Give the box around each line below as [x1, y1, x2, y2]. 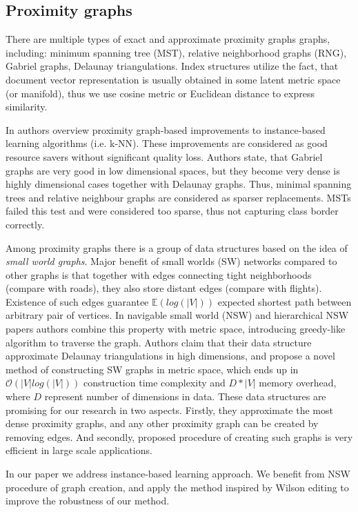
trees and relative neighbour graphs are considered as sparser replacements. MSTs [6, 190, 351, 204]
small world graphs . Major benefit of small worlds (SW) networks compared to [6, 254, 337, 268]
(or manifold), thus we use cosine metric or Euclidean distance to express [6, 86, 315, 100]
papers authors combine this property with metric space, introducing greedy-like [6, 322, 346, 336]
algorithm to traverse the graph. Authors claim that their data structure [6, 335, 312, 349]
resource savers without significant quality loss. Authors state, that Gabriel [6, 149, 323, 164]
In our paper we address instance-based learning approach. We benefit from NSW [6, 466, 350, 481]
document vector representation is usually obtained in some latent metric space [6, 72, 341, 86]
